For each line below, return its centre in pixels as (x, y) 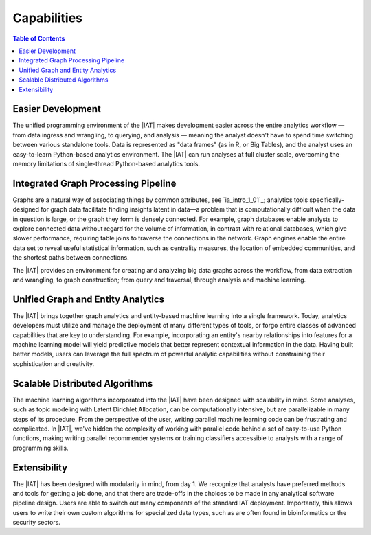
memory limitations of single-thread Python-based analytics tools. (106, 163)
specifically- (327, 200)
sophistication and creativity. (54, 363)
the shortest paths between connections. (71, 258)
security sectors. (37, 523)
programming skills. (41, 448)
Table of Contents (39, 38)
